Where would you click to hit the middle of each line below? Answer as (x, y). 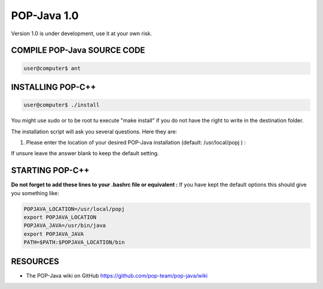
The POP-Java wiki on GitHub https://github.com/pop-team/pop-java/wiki (117, 275)
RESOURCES (35, 261)
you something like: (35, 193)
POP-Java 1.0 (45, 16)
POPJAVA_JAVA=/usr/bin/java (65, 226)
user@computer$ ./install (62, 105)
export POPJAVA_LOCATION (60, 217)
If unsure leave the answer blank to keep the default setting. (85, 153)
